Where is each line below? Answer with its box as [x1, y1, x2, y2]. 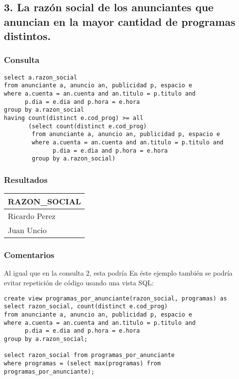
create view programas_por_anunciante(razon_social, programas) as [4, 295, 227, 302]
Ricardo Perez [8, 210, 55, 222]
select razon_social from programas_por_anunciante [4, 352, 175, 359]
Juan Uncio [8, 224, 47, 236]
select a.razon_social [4, 74, 77, 81]
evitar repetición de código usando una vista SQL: [4, 278, 154, 288]
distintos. [4, 28, 51, 43]
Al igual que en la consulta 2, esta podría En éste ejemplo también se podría [4, 268, 233, 278]
